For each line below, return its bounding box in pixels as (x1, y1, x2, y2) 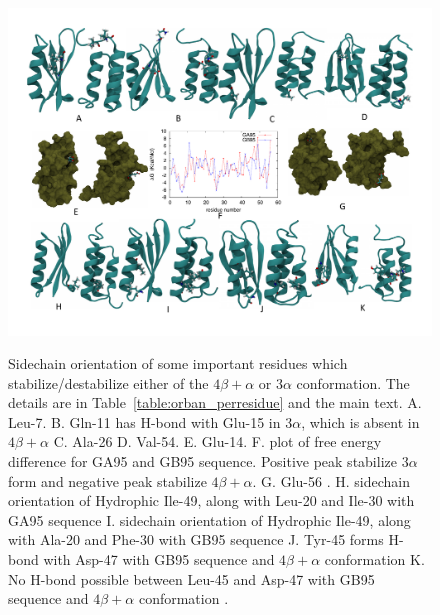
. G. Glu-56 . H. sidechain (252, 470, 410, 491)
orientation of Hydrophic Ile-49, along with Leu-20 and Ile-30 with (8, 490, 415, 511)
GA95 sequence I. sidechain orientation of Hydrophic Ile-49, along (8, 509, 411, 530)
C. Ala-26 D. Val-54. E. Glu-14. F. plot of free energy (53, 431, 382, 452)
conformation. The (296, 372, 410, 393)
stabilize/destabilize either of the (8, 372, 209, 393)
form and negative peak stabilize (8, 470, 207, 491)
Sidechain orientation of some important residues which (8, 353, 348, 374)
